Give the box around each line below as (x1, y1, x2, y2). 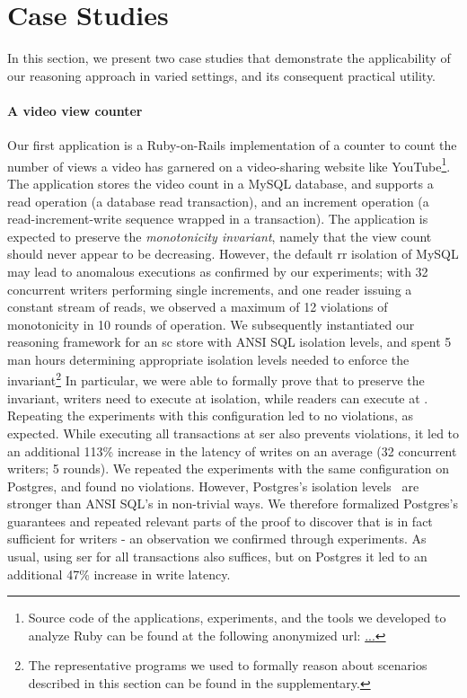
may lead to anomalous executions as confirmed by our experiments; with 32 (7, 261, 428, 280)
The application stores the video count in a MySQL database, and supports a (7, 173, 434, 192)
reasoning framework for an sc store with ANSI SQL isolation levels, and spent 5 (7, 332, 452, 351)
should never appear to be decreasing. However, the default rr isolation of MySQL (7, 244, 459, 263)
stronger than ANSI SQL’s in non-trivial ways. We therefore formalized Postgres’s (7, 494, 459, 513)
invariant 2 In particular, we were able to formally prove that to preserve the (7, 368, 425, 390)
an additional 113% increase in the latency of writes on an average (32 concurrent (7, 441, 457, 460)
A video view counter (7, 101, 143, 119)
